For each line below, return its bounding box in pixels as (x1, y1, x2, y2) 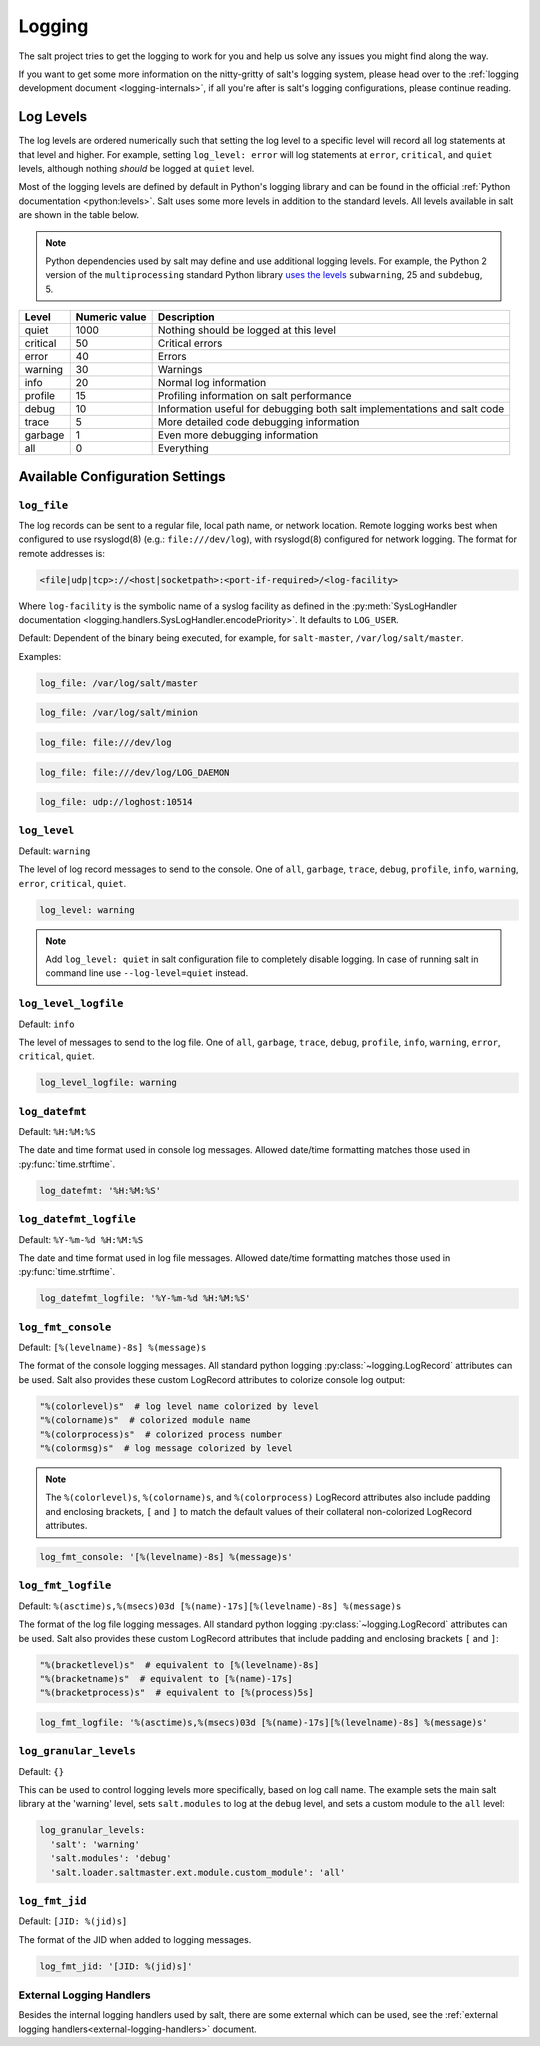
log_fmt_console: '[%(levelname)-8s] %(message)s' (39, 1551, 294, 1563)
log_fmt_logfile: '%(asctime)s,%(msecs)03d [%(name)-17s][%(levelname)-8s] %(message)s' (39, 1716, 489, 1728)
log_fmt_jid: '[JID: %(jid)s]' (39, 1960, 194, 1972)
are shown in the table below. (18, 209, 140, 221)
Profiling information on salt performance (157, 389, 352, 403)
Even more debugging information (157, 428, 319, 442)
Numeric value (75, 310, 147, 324)
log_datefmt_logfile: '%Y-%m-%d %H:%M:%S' (39, 1293, 251, 1304)
